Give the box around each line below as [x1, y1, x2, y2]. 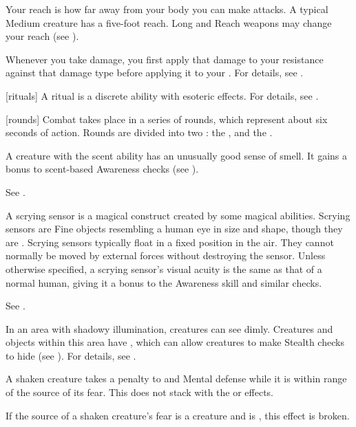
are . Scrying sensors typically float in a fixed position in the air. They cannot [6, 234, 334, 249]
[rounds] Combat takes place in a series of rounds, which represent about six [6, 111, 328, 126]
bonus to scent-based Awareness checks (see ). [6, 162, 199, 176]
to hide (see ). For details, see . [6, 348, 136, 362]
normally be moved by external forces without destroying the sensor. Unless [6, 248, 326, 263]
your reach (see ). [6, 29, 79, 43]
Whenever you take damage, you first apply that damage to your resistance [6, 52, 324, 66]
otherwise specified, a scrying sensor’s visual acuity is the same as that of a [6, 261, 322, 276]
